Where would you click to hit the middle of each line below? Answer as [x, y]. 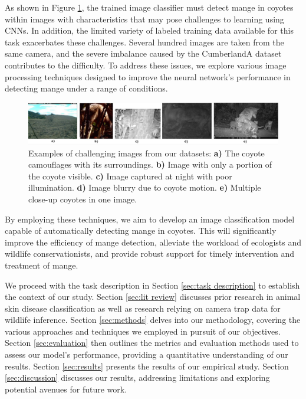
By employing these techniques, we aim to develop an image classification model [150, 219]
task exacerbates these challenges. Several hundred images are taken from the [144, 42]
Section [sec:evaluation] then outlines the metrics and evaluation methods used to [152, 343]
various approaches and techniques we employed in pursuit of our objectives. [143, 331]
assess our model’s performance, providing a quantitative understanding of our [147, 354]
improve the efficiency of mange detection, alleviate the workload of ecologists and [153, 242]
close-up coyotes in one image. [83, 199]
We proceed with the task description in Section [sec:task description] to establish [152, 285]
